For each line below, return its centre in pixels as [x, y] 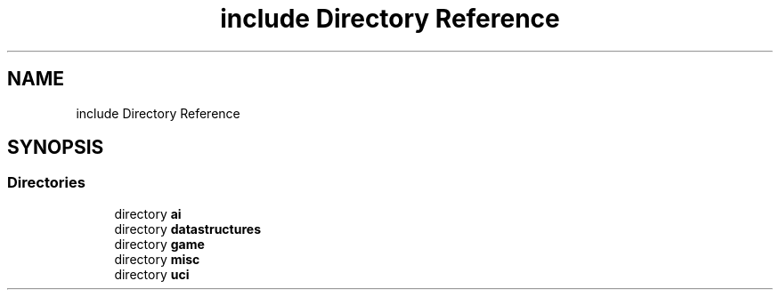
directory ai [148, 213]
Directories [46, 183]
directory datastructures [187, 229]
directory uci [152, 274]
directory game [159, 244]
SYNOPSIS [56, 148]
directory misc [157, 259]
